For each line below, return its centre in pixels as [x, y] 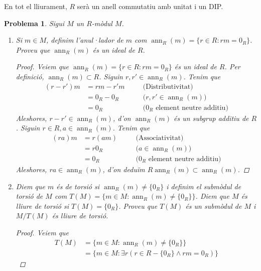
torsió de [29, 196]
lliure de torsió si [42, 206]
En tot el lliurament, [36, 6]
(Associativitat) [160, 138]
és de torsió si [78, 186]
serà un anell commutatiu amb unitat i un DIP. [150, 6]
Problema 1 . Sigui [34, 23]
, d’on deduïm [124, 169]
